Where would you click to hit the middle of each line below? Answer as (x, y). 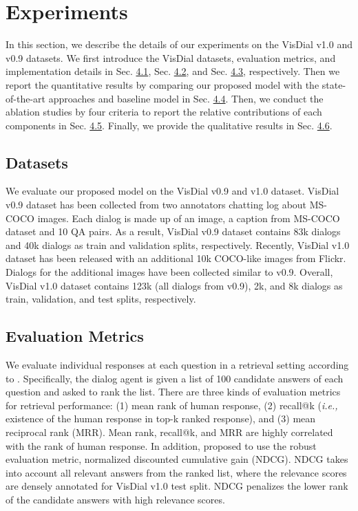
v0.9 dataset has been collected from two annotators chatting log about (156, 205)
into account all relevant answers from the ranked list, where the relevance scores (176, 472)
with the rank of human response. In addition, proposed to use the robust (161, 445)
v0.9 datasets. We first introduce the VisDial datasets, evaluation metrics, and (171, 57)
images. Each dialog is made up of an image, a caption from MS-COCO (189, 218)
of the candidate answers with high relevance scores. (115, 499)
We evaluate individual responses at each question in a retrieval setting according (177, 365)
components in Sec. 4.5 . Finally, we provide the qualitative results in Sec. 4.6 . (169, 125)
